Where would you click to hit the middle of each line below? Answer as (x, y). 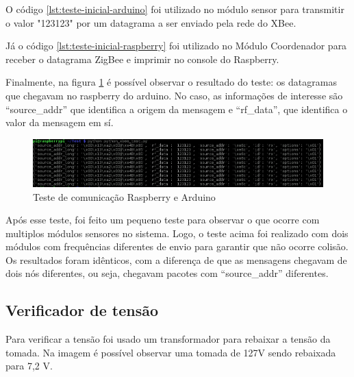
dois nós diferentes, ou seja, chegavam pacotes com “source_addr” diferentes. (167, 273)
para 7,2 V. (29, 366)
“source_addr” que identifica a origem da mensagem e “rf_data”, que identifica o (177, 109)
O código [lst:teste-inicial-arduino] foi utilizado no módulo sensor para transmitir (175, 9)
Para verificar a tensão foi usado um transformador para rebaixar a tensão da (168, 339)
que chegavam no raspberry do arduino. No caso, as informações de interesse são (174, 95)
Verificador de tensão (82, 310)
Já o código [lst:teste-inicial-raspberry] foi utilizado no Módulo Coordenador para (176, 46)
